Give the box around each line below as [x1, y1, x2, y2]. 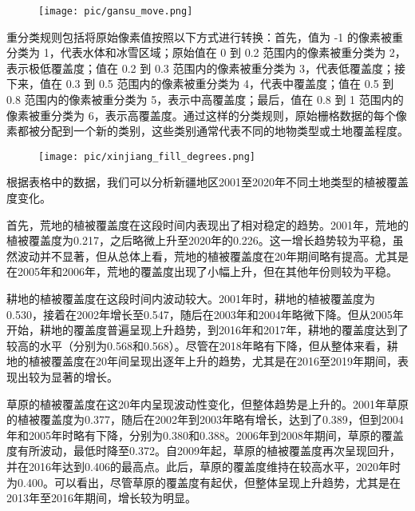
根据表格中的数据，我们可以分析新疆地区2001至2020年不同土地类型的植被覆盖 [6, 174, 409, 190]
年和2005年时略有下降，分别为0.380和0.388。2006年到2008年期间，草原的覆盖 [6, 426, 404, 443]
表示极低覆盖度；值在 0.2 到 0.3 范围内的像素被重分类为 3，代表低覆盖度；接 [6, 59, 406, 76]
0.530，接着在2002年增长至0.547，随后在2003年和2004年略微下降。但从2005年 [6, 305, 404, 322]
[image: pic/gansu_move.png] [38, 6, 193, 17]
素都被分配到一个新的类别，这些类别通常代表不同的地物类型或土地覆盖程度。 [6, 122, 409, 139]
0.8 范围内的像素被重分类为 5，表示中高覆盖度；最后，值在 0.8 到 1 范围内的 [6, 91, 404, 108]
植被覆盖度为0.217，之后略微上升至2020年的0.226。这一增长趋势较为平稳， [6, 232, 393, 249]
